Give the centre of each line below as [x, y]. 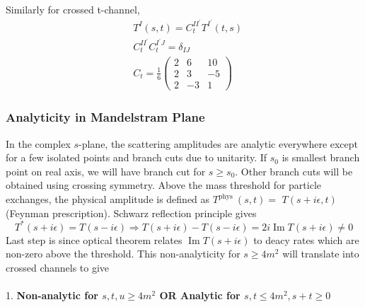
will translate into [321, 254]
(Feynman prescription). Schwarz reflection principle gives [131, 213]
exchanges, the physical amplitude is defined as [108, 199]
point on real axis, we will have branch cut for [106, 171]
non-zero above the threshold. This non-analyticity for [123, 254]
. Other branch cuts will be [294, 171]
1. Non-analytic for [52, 295]
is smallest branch [321, 157]
